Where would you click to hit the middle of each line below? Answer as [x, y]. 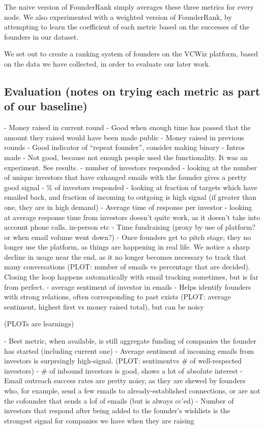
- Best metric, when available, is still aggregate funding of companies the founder [130, 341]
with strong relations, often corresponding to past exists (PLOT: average [118, 297]
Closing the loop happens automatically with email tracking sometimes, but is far [131, 277]
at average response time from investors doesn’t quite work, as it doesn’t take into [132, 217]
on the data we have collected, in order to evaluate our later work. [107, 63]
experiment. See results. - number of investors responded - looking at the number [130, 167]
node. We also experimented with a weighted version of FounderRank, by [118, 17]
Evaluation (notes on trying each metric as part [132, 91]
